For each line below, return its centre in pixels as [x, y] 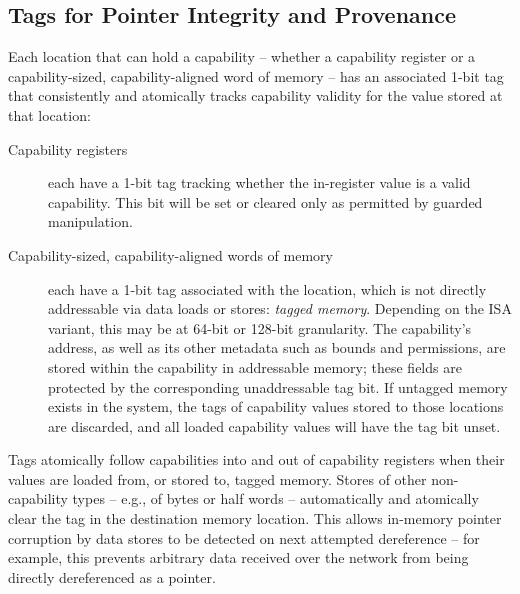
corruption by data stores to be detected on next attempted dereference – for [244, 537]
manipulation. [90, 221]
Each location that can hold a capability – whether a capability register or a [242, 56]
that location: [49, 114]
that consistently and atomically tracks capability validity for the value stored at [255, 95]
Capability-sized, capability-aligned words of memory [170, 254]
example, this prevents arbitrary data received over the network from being [238, 557]
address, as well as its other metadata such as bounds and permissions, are [277, 347]
